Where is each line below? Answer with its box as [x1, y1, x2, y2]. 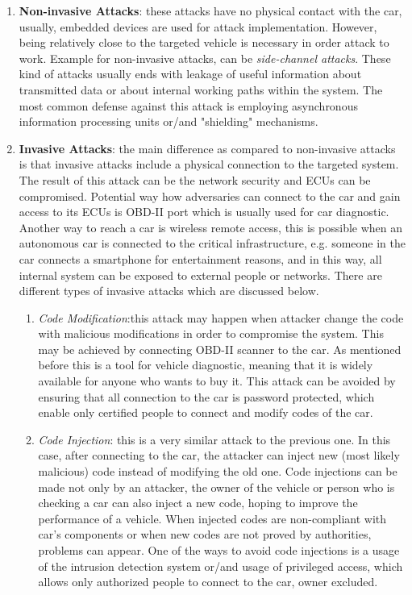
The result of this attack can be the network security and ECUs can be [19, 171, 371, 188]
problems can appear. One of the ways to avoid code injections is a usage [38, 542, 400, 558]
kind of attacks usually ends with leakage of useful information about [19, 65, 362, 82]
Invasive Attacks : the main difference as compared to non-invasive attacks [19, 139, 396, 156]
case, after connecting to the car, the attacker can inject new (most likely [38, 447, 400, 464]
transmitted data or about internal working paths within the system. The [19, 81, 383, 98]
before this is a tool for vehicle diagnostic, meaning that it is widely [38, 356, 373, 373]
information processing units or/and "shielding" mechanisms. [19, 113, 318, 130]
